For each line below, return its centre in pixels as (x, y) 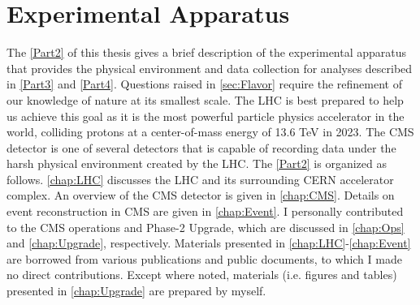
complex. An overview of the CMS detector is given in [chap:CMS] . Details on (201, 195)
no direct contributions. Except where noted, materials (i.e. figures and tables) (202, 275)
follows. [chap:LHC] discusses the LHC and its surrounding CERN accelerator (200, 179)
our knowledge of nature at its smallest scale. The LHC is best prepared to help (205, 99)
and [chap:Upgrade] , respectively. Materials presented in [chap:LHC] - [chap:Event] (209, 243)
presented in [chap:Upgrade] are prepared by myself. (136, 291)
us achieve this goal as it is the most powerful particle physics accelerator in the (206, 116)
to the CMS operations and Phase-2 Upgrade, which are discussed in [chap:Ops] (206, 227)
